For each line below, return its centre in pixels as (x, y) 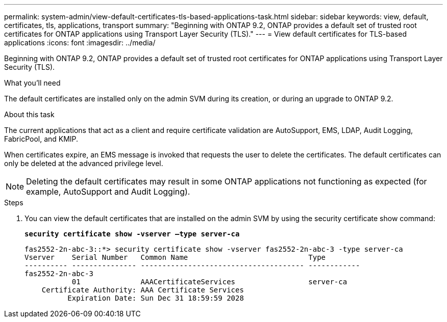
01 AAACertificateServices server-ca (209, 282)
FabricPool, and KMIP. (41, 139)
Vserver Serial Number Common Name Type (175, 257)
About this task (29, 114)
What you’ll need (32, 83)
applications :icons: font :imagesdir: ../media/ (80, 43)
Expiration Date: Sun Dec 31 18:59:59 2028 (156, 298)
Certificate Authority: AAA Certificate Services (143, 290)
